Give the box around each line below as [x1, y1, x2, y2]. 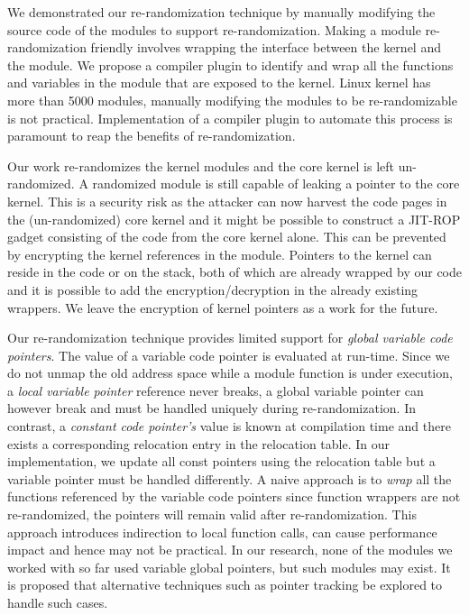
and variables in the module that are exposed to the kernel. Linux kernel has [7, 73, 431, 92]
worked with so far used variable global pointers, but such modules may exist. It [7, 557, 451, 576]
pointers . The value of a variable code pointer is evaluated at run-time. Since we [7, 345, 450, 364]
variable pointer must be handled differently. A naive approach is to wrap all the [7, 469, 452, 488]
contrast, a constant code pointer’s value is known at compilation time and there [7, 417, 451, 436]
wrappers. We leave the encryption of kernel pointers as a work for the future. [7, 298, 438, 317]
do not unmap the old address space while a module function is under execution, [7, 363, 453, 382]
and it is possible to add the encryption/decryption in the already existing [7, 280, 418, 298]
